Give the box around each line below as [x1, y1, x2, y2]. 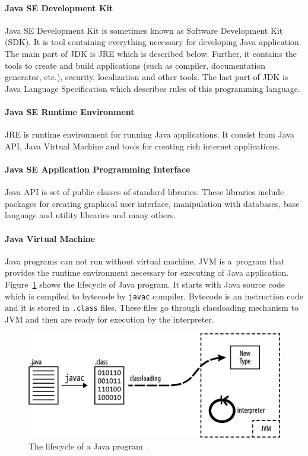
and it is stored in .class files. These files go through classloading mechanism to [5, 301, 299, 314]
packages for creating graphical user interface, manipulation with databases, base [5, 197, 300, 209]
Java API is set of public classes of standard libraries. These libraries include [5, 186, 284, 198]
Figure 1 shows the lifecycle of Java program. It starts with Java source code [5, 278, 285, 290]
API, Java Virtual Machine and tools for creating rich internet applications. [5, 139, 280, 152]
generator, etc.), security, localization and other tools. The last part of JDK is [5, 71, 288, 83]
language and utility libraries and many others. [5, 209, 176, 221]
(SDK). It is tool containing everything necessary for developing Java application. [5, 36, 301, 48]
